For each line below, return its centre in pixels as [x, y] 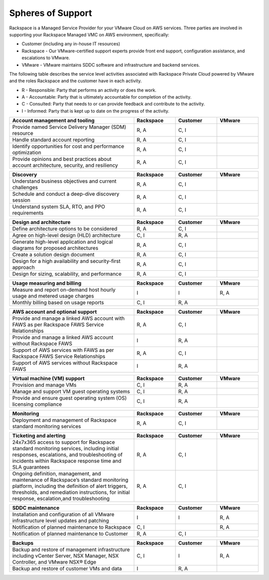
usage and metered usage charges [53, 296]
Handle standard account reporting [53, 140]
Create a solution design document [53, 255]
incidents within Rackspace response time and [67, 461]
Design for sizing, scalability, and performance [67, 274]
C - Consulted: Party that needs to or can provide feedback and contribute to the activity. [113, 104]
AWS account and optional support [55, 312]
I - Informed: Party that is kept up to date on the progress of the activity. [95, 111]
